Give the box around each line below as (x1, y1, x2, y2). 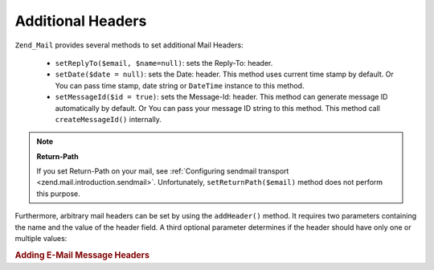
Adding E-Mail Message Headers (14, 249, 150, 260)
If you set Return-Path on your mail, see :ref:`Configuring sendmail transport (36, 166, 289, 176)
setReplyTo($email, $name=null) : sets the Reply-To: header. (55, 58, 273, 67)
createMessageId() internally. (55, 114, 162, 124)
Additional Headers (14, 12, 147, 30)
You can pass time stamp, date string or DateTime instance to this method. (55, 80, 305, 90)
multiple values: (14, 234, 68, 243)
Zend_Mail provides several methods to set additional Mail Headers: (14, 40, 244, 50)
